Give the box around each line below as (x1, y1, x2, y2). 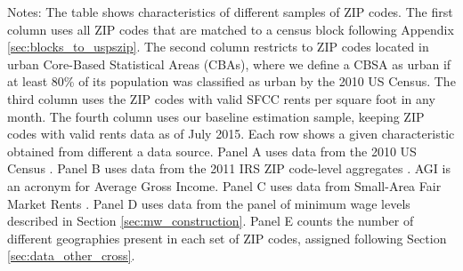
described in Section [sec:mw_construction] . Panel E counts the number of (7, 211, 414, 230)
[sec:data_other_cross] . (7, 246, 135, 265)
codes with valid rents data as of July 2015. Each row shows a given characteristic (7, 124, 455, 143)
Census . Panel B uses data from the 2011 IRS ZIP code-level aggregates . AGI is (7, 159, 451, 178)
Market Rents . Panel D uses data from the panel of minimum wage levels (7, 194, 410, 212)
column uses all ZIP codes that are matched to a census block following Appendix (7, 20, 454, 38)
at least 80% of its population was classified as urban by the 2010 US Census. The (7, 72, 456, 91)
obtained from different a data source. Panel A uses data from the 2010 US (7, 141, 417, 160)
